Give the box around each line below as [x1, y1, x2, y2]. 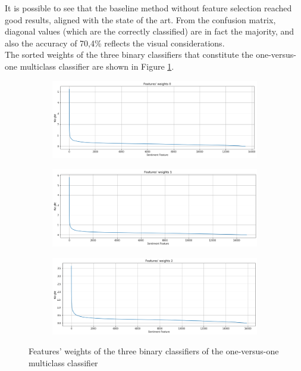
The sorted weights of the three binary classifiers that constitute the [5, 48, 253, 61]
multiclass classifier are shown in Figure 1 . [20, 60, 174, 72]
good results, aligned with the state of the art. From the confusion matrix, [5, 13, 276, 26]
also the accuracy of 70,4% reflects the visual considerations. [5, 36, 225, 49]
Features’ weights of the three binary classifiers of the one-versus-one [29, 345, 279, 357]
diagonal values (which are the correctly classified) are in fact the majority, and [5, 25, 294, 38]
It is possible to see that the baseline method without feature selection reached [5, 2, 292, 14]
